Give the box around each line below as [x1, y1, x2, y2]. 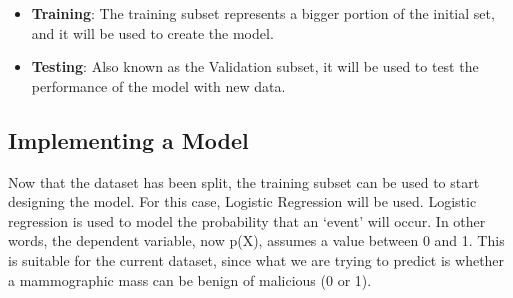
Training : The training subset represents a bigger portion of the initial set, [31, 3, 495, 23]
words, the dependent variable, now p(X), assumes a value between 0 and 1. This [8, 230, 505, 251]
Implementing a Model [8, 124, 249, 155]
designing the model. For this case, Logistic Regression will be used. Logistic [8, 191, 477, 212]
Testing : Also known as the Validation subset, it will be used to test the [31, 56, 479, 77]
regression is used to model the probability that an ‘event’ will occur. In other [8, 210, 486, 231]
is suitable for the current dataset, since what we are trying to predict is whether [8, 249, 505, 270]
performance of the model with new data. [31, 75, 286, 96]
